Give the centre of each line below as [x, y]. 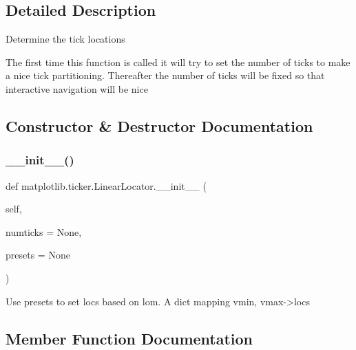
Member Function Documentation [129, 338]
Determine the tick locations [65, 39]
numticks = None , [44, 231]
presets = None [38, 255]
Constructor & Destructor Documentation [159, 125]
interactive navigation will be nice [77, 88]
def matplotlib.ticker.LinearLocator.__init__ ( [106, 185]
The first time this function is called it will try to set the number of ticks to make [178, 62]
